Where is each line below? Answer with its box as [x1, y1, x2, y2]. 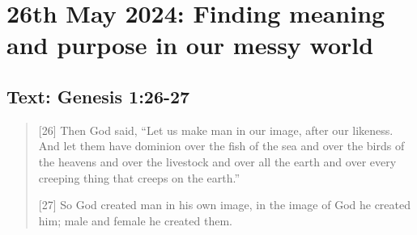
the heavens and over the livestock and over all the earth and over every [38, 153, 397, 170]
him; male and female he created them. [38, 212, 232, 229]
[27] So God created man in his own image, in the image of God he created [38, 196, 411, 213]
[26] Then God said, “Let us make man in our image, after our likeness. [38, 121, 394, 138]
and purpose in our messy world [6, 28, 374, 61]
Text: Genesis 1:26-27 [6, 83, 190, 108]
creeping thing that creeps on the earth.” [38, 169, 240, 186]
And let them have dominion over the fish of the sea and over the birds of [38, 137, 405, 154]
